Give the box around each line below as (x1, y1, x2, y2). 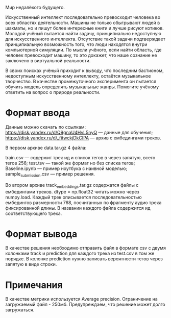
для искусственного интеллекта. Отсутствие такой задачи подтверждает (5, 36, 166, 42)
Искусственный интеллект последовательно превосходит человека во (5, 14, 161, 20)
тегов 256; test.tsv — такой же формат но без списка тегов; (5, 160, 135, 166)
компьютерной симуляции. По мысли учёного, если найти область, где (5, 47, 162, 53)
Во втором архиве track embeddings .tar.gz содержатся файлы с (5, 182, 139, 189)
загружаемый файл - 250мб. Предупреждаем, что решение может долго (5, 301, 165, 308)
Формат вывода (5, 228, 78, 239)
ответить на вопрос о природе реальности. (5, 89, 101, 95)
